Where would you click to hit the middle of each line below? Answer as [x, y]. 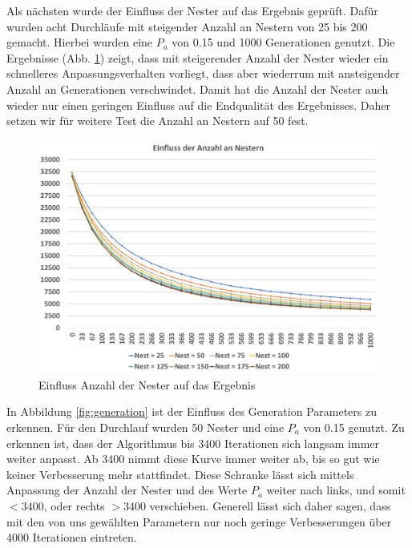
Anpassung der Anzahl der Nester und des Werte [127, 490]
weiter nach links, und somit [336, 490]
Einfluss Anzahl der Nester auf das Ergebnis [147, 384]
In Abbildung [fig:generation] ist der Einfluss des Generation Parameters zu [192, 411]
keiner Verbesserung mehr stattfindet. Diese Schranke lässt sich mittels [180, 474]
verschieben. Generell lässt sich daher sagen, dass [270, 506]
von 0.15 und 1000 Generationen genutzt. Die [283, 42]
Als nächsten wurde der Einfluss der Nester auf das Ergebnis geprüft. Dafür [192, 10]
